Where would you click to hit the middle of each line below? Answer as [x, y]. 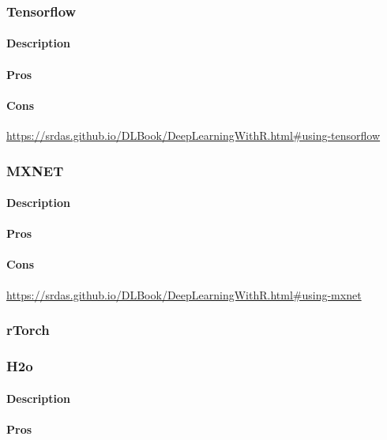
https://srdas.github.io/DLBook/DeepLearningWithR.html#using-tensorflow [193, 135]
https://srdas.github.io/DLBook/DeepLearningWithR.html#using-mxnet [184, 294]
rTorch [28, 330]
